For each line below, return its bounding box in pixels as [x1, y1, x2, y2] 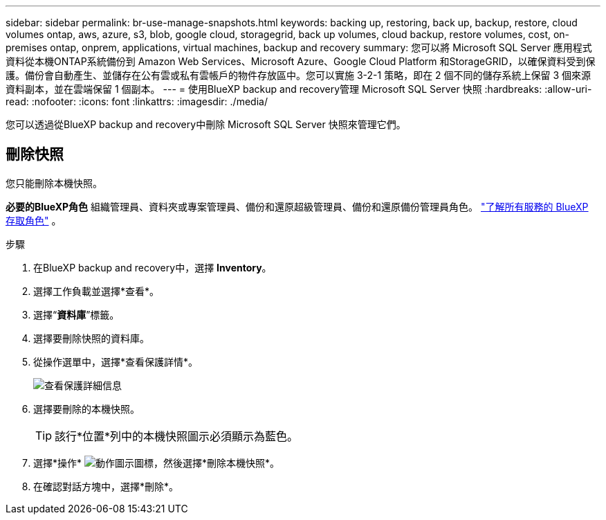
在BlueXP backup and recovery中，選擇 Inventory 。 [33, 261, 272, 274]
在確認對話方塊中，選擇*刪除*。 [33, 480, 179, 492]
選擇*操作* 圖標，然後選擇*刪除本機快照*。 [33, 456, 279, 469]
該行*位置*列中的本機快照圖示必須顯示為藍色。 [55, 429, 299, 443]
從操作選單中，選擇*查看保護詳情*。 [33, 355, 199, 368]
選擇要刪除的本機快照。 [33, 402, 140, 415]
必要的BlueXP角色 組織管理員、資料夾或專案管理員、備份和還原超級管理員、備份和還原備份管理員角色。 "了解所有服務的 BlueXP [6, 200, 589, 213]
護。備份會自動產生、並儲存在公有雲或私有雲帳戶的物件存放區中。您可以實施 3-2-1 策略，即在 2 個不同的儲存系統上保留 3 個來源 [6, 69, 591, 81]
